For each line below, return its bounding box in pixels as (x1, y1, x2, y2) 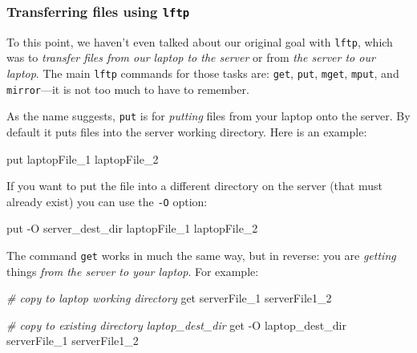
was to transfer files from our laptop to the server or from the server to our (6, 49, 375, 66)
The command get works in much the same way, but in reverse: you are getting (6, 247, 396, 264)
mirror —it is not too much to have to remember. (6, 80, 249, 97)
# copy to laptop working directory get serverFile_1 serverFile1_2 (6, 290, 332, 306)
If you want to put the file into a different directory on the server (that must (6, 177, 383, 194)
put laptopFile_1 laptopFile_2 (6, 150, 159, 167)
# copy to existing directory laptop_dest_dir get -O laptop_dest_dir (6, 316, 346, 333)
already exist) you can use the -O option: (6, 193, 208, 209)
